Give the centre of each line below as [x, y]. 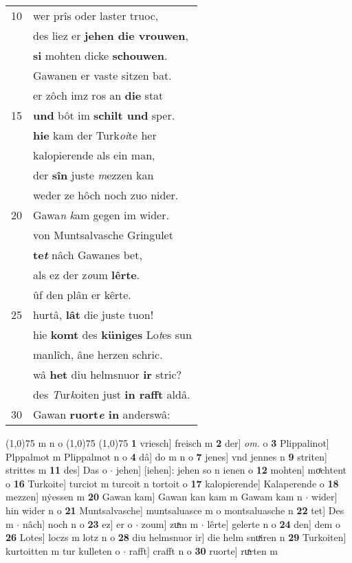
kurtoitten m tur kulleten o [63, 550]
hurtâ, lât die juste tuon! [93, 314]
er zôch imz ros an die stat [98, 95]
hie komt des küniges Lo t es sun [112, 334]
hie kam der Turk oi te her [95, 135]
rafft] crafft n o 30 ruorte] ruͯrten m [203, 550]
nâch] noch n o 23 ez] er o [77, 523]
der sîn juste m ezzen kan [93, 175]
